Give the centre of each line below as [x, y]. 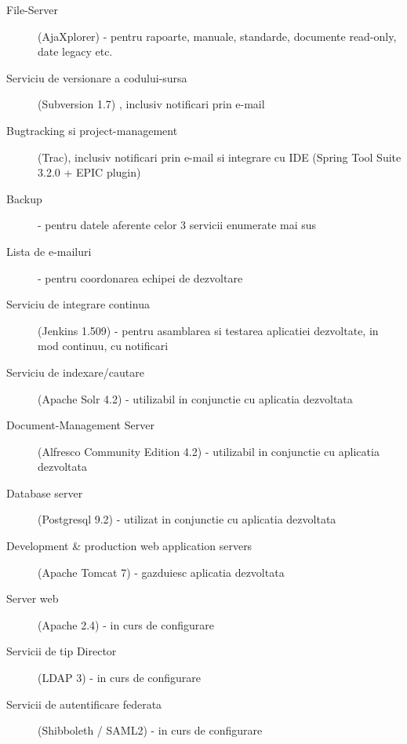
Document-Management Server [80, 425]
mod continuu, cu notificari [103, 346]
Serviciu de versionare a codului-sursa [97, 77]
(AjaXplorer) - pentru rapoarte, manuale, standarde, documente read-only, [217, 36]
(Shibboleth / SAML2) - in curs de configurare [150, 730]
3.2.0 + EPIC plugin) [89, 172]
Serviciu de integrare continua [78, 304]
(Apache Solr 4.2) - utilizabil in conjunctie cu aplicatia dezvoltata [195, 398]
